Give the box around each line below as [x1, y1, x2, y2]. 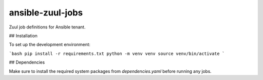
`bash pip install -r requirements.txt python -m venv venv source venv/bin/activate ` [9, 51, 225, 56]
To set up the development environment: [9, 41, 91, 48]
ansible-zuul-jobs [9, 7, 83, 18]
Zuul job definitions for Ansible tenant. [9, 24, 86, 30]
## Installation [9, 33, 38, 39]
